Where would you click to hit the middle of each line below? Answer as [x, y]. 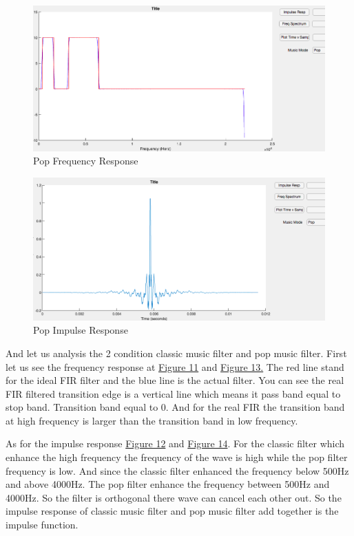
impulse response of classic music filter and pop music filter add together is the [172, 511]
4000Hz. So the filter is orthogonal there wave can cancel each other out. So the [174, 497]
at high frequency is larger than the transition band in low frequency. [152, 420]
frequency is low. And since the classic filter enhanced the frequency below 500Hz [177, 470]
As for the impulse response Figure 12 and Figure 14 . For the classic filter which [175, 443]
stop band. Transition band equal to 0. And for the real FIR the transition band [175, 407]
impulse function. [42, 525]
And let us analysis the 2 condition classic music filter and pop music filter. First [176, 353]
